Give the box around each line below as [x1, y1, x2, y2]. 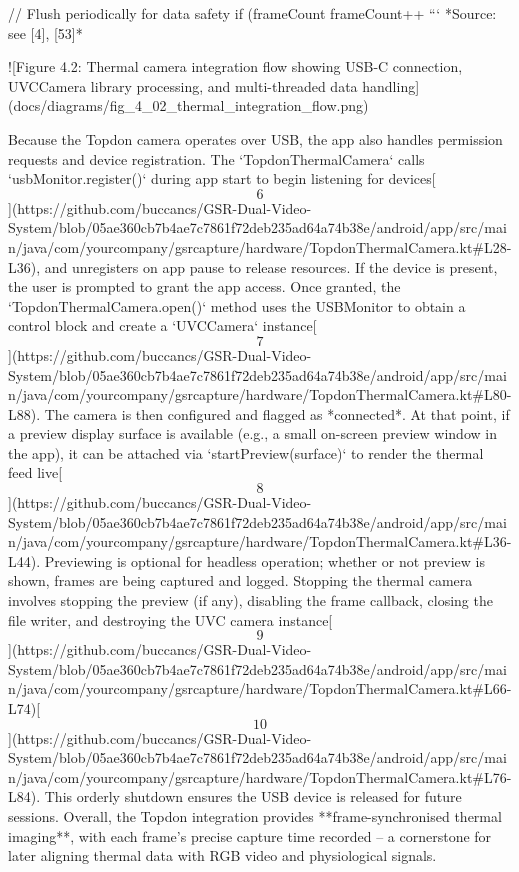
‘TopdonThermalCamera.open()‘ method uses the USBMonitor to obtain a [8, 295, 466, 316]
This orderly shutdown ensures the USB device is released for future [44, 786, 462, 807]
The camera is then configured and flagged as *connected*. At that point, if [44, 403, 510, 424]
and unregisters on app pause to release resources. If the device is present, [44, 256, 498, 277]
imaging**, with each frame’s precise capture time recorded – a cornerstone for [8, 825, 492, 846]
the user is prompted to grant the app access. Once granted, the [8, 276, 401, 297]
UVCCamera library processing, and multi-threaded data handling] [8, 75, 420, 96]
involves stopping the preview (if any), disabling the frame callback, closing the [8, 590, 493, 611]
